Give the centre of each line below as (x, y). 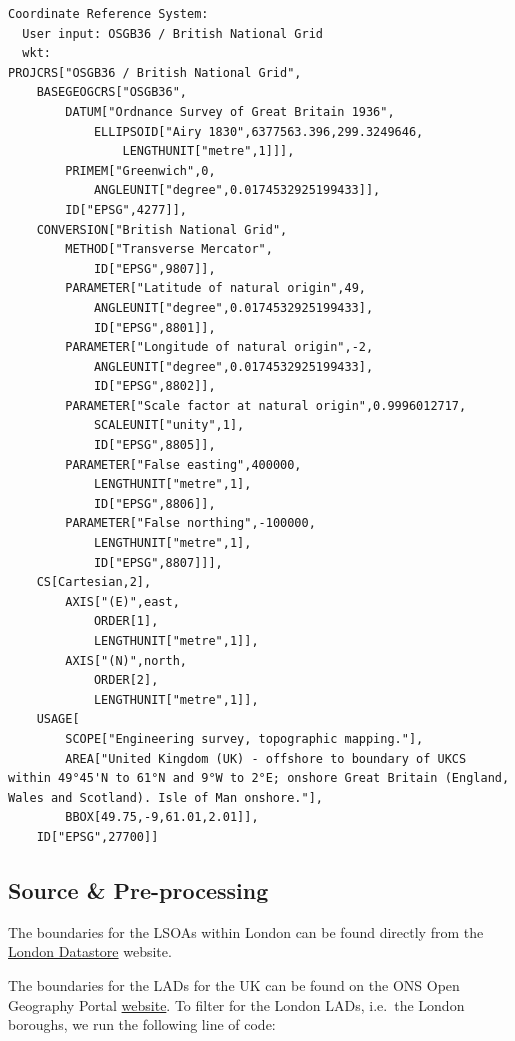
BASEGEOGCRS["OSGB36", (111, 92)
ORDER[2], (126, 680)
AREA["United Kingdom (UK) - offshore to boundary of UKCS (266, 758)
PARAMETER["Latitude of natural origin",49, (215, 288)
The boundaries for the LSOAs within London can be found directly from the (246, 931)
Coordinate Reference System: (108, 14)
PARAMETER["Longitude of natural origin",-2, (219, 347)
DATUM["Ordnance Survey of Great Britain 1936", (230, 111)
